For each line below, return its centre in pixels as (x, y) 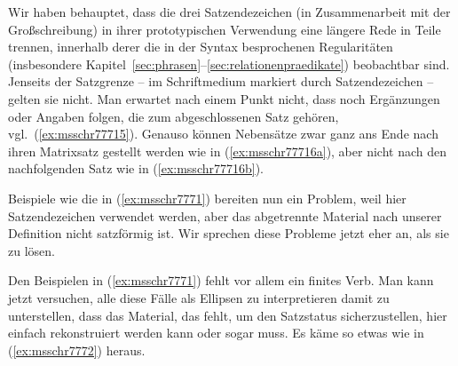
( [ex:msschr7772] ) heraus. (77, 350)
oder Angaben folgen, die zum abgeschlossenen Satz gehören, (174, 116)
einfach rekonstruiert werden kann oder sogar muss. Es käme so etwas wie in (216, 333)
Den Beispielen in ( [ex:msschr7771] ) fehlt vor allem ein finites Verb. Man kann (221, 280)
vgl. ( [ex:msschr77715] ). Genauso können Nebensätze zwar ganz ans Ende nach (223, 134)
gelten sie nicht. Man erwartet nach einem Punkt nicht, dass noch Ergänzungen (224, 98)
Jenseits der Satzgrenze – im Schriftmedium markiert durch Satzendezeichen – (221, 81)
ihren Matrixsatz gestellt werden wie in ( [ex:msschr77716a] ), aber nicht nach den (228, 151)
